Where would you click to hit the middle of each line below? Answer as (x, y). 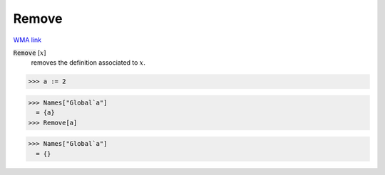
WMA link (27, 40)
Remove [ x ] (30, 53)
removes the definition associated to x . (88, 63)
